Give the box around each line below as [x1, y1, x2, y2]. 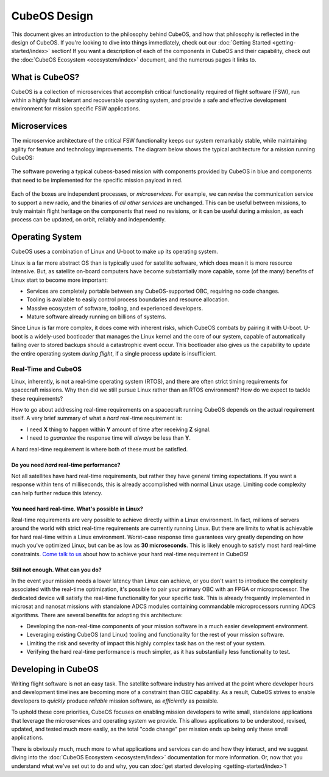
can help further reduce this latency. [11, 489, 103, 496]
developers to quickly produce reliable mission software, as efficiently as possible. [11, 697, 219, 704]
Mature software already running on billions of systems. [26, 313, 167, 320]
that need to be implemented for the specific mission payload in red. [11, 176, 183, 184]
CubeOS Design [11, 9, 94, 23]
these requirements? [11, 395, 63, 402]
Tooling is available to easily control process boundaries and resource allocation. [26, 296, 230, 303]
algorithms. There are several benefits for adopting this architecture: [11, 611, 183, 618]
